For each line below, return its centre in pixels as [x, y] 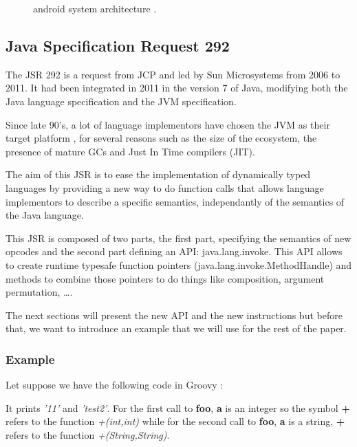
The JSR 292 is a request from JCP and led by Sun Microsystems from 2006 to [173, 74]
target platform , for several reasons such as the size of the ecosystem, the [161, 138]
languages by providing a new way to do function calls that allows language [165, 187]
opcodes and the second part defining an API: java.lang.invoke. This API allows [174, 251]
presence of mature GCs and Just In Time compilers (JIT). [130, 151]
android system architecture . [95, 8]
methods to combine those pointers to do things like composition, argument [165, 278]
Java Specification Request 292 [118, 45]
